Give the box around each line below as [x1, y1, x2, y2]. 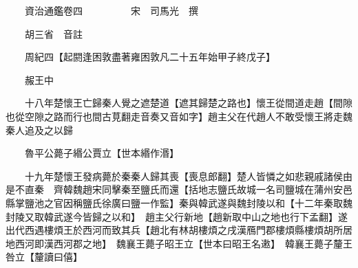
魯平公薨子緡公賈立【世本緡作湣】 [24, 146, 179, 160]
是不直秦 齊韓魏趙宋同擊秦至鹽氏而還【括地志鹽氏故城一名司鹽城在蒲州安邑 [6, 182, 352, 197]
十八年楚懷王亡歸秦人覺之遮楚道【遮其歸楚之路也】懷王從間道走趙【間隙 [24, 96, 352, 110]
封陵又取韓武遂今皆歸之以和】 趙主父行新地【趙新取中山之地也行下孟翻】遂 [6, 209, 348, 223]
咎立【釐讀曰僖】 [6, 249, 83, 264]
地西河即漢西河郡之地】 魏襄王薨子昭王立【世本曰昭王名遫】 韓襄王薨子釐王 [6, 236, 352, 250]
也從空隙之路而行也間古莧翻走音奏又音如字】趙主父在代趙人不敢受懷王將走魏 [6, 109, 352, 123]
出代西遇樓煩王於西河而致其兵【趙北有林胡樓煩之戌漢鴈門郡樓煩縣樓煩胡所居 [6, 223, 352, 237]
